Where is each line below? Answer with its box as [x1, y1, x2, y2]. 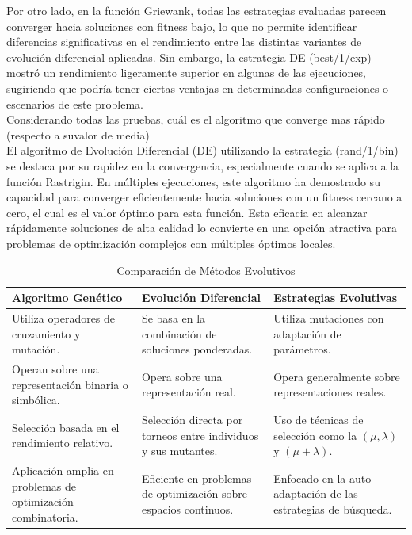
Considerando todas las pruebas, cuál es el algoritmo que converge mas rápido [6, 111, 385, 128]
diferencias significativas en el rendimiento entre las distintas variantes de [6, 33, 362, 50]
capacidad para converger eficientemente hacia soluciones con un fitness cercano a [6, 189, 402, 205]
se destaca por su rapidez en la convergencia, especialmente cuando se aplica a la [6, 157, 399, 174]
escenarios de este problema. [6, 95, 143, 112]
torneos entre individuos [141, 426, 259, 443]
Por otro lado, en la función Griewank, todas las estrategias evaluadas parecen [6, 2, 387, 18]
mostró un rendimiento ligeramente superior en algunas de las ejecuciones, [6, 64, 367, 81]
